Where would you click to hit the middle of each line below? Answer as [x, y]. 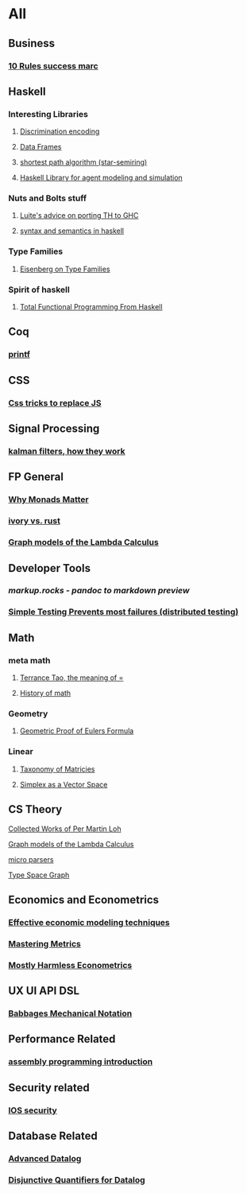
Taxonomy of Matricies [57, 769]
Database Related [53, 1135]
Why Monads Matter [48, 499]
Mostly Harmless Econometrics [70, 965]
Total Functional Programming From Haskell [91, 307]
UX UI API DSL [44, 991]
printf [19, 355]
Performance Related [62, 1039]
